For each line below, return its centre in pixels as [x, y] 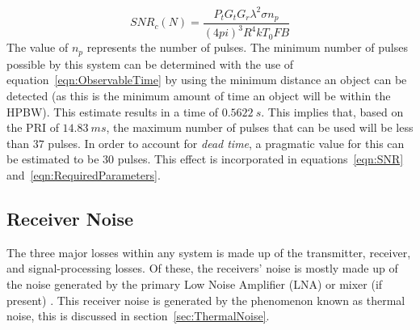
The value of [38, 47]
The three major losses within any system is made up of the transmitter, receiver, [209, 252]
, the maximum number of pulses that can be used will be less [260, 127]
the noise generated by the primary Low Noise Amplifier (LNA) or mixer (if [195, 283]
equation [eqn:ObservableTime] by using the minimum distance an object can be [207, 80]
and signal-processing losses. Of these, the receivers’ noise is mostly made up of [202, 268]
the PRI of [33, 127]
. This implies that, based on [332, 111]
